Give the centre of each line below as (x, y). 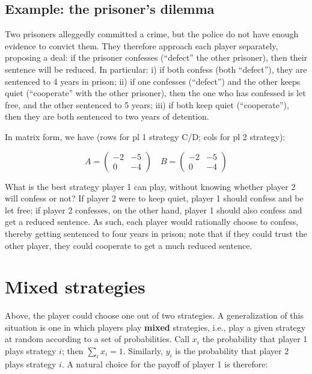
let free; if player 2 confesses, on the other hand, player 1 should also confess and (154, 210)
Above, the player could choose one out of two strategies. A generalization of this (154, 315)
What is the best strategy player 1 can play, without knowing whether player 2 (150, 186)
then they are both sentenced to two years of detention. (107, 116)
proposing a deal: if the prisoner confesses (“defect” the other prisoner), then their (156, 57)
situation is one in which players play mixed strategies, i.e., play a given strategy (155, 327)
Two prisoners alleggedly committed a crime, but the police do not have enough (152, 34)
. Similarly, (143, 351)
